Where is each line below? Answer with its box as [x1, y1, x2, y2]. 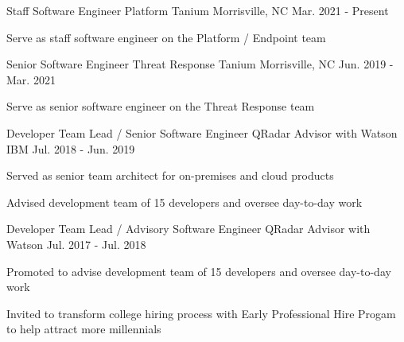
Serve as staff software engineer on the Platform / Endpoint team [6, 29, 326, 45]
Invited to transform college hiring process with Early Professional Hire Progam [6, 305, 396, 321]
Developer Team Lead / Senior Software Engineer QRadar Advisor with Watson [6, 124, 398, 141]
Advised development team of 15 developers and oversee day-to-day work [6, 193, 363, 210]
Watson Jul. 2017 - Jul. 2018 [6, 235, 146, 252]
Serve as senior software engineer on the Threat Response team [6, 98, 315, 115]
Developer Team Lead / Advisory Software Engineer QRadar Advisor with [6, 220, 371, 237]
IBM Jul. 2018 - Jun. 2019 [6, 140, 135, 157]
